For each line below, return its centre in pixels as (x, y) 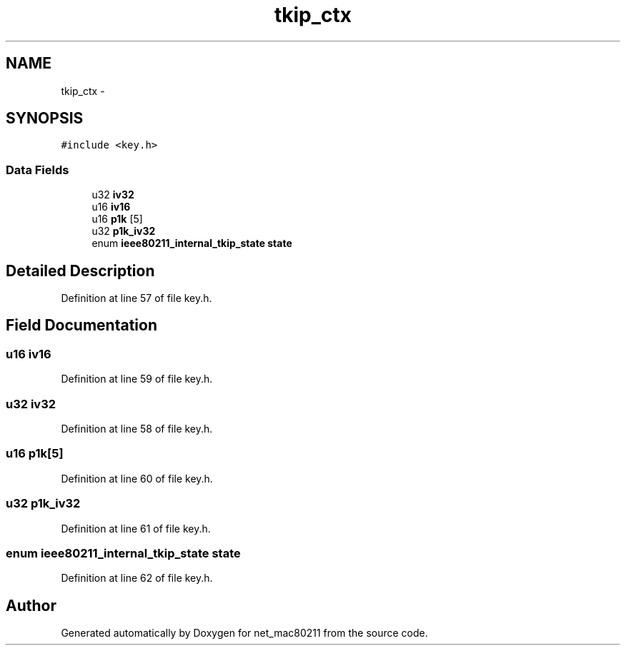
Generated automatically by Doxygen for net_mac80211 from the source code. (244, 633)
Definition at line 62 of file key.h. (137, 578)
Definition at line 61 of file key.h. (136, 528)
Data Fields (38, 170)
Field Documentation (81, 325)
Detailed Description (80, 271)
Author (31, 605)
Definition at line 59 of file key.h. (137, 379)
